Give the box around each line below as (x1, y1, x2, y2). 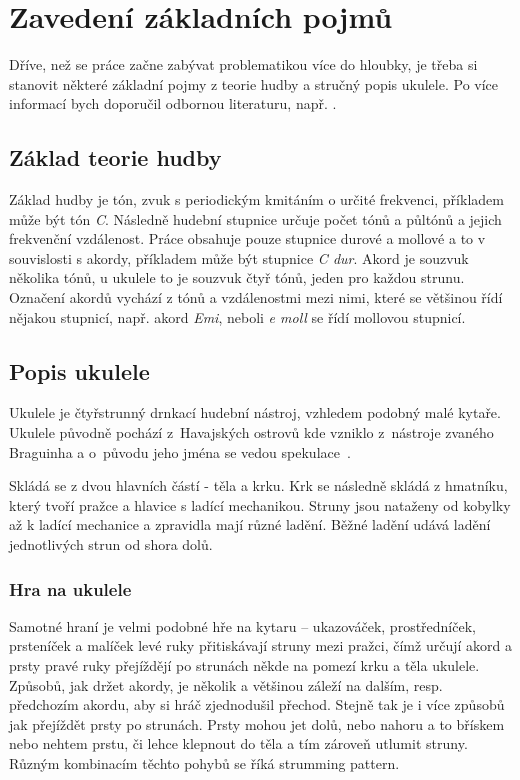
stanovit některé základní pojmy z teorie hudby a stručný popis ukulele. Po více (9, 73, 499, 94)
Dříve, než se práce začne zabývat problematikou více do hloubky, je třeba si (9, 54, 478, 75)
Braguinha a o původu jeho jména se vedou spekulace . (9, 441, 351, 462)
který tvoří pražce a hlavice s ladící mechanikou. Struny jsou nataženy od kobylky (9, 494, 511, 515)
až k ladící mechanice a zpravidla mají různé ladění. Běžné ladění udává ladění (9, 514, 491, 535)
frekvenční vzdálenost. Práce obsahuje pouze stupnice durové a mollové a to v (9, 228, 486, 249)
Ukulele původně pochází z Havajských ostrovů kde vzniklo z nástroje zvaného (9, 422, 494, 443)
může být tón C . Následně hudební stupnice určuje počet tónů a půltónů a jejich (9, 208, 502, 229)
